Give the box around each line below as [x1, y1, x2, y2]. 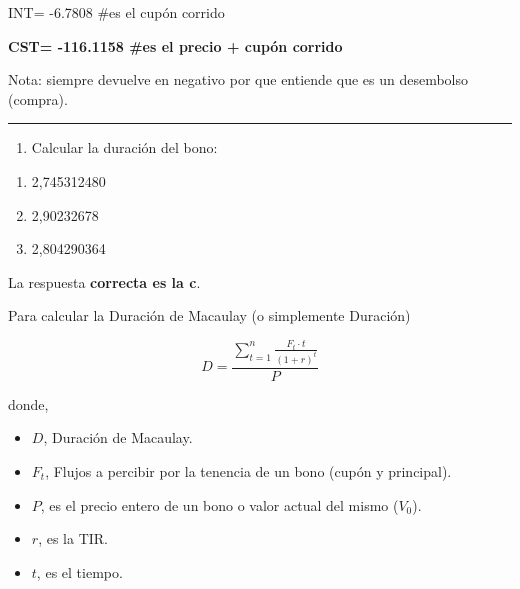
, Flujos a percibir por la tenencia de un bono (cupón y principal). [45, 460, 452, 481]
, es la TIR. [38, 528, 108, 549]
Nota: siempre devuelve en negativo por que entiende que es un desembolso [8, 69, 469, 90]
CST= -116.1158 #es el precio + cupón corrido [8, 35, 343, 56]
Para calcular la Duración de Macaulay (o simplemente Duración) [8, 305, 411, 326]
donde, [8, 393, 49, 414]
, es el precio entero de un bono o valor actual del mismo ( [40, 494, 399, 515]
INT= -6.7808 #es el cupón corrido [8, 2, 225, 22]
